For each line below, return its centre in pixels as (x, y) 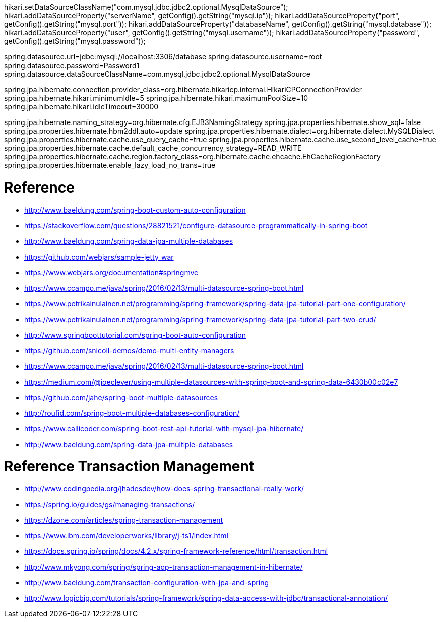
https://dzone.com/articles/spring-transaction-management (124, 520)
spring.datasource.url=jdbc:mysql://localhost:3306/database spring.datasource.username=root (163, 57)
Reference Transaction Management (129, 467)
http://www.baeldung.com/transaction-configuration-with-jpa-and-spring (146, 582)
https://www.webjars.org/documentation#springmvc (111, 272)
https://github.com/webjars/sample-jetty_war (99, 257)
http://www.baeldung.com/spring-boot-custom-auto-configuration (135, 210)
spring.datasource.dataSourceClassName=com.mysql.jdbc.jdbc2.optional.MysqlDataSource (157, 74)
